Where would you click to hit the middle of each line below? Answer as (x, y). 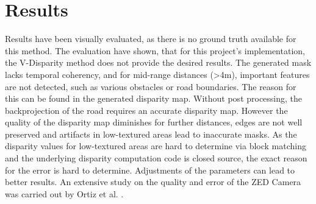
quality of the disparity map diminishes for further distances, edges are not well (154, 122)
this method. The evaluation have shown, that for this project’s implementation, (155, 50)
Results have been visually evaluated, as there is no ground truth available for (151, 39)
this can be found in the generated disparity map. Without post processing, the (154, 98)
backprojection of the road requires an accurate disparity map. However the (146, 110)
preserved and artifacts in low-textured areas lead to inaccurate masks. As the (151, 134)
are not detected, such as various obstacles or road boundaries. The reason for (151, 86)
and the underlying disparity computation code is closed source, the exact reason (156, 158)
